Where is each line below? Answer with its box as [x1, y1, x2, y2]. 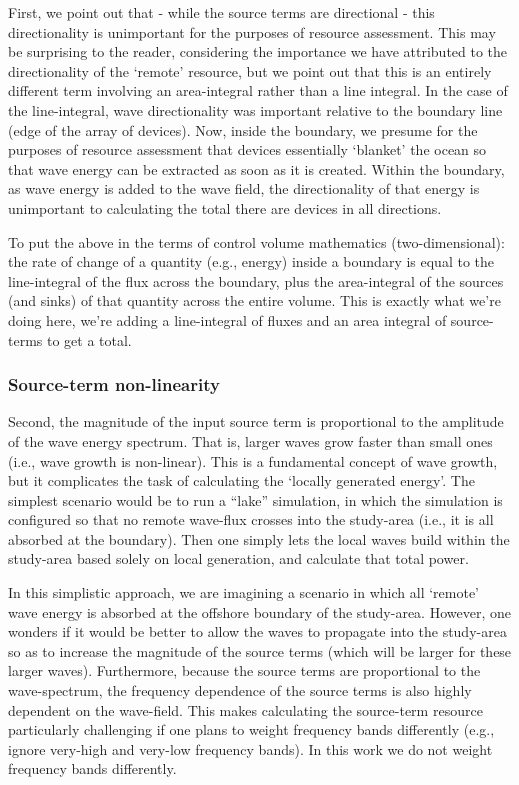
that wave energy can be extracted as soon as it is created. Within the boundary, [8, 158, 505, 179]
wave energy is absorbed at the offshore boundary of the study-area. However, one [8, 601, 511, 622]
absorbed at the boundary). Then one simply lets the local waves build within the [8, 528, 510, 549]
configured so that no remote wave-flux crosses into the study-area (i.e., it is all [8, 509, 494, 530]
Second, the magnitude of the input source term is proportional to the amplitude [8, 411, 504, 432]
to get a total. [46, 329, 132, 350]
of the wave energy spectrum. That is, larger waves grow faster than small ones [8, 430, 493, 451]
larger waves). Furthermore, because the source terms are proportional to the [8, 660, 481, 681]
